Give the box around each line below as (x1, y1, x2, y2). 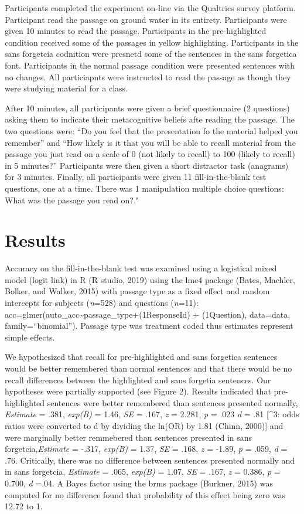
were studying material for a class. (5, 82, 128, 94)
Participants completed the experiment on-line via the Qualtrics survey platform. (5, 2, 296, 13)
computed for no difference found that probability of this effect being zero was (5, 488, 286, 501)
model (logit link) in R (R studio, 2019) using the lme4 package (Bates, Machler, (5, 273, 295, 285)
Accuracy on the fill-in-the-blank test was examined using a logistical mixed (5, 262, 277, 274)
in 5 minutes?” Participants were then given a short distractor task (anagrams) (5, 159, 289, 171)
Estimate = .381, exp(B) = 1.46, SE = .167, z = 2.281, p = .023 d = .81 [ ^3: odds (5, 408, 299, 420)
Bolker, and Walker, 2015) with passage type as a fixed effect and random (5, 285, 270, 297)
